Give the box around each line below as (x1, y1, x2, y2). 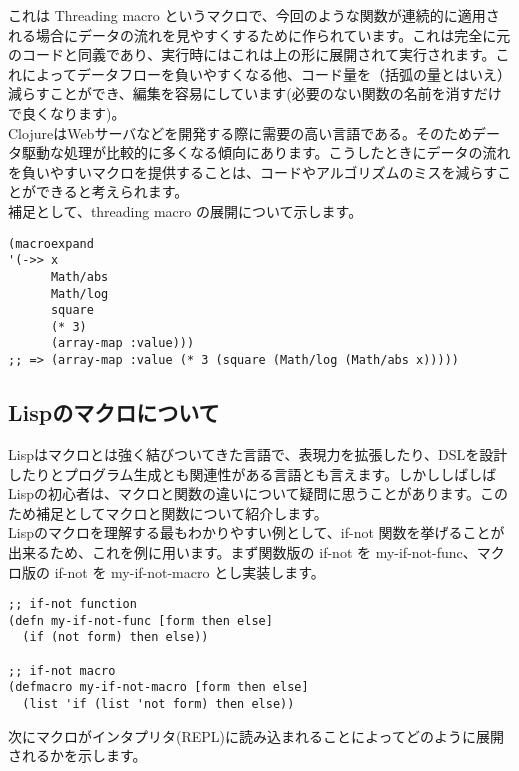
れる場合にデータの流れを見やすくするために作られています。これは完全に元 (8, 24, 511, 45)
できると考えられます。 (35, 181, 189, 202)
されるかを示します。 (8, 745, 147, 766)
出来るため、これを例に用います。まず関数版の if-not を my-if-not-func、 (8, 541, 477, 562)
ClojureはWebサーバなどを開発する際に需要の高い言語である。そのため (8, 122, 473, 143)
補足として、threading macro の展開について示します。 (8, 200, 363, 221)
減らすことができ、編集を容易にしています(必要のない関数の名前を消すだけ (8, 83, 502, 104)
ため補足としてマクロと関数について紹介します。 (8, 502, 328, 523)
